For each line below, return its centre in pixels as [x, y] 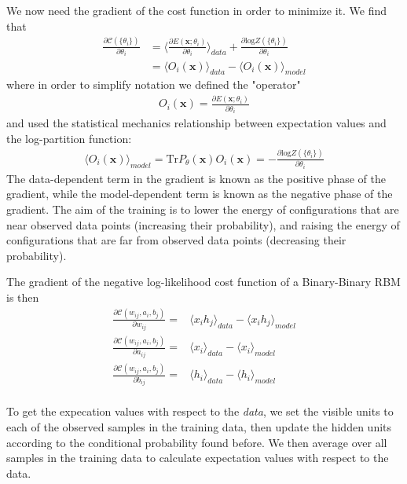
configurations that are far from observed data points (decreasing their [176, 240]
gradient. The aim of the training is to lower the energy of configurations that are [203, 209]
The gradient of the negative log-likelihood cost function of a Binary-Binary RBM [203, 282]
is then [23, 297]
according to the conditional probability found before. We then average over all [197, 442]
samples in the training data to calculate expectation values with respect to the [198, 458]
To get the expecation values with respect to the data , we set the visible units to [200, 411]
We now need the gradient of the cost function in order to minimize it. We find [196, 10]
